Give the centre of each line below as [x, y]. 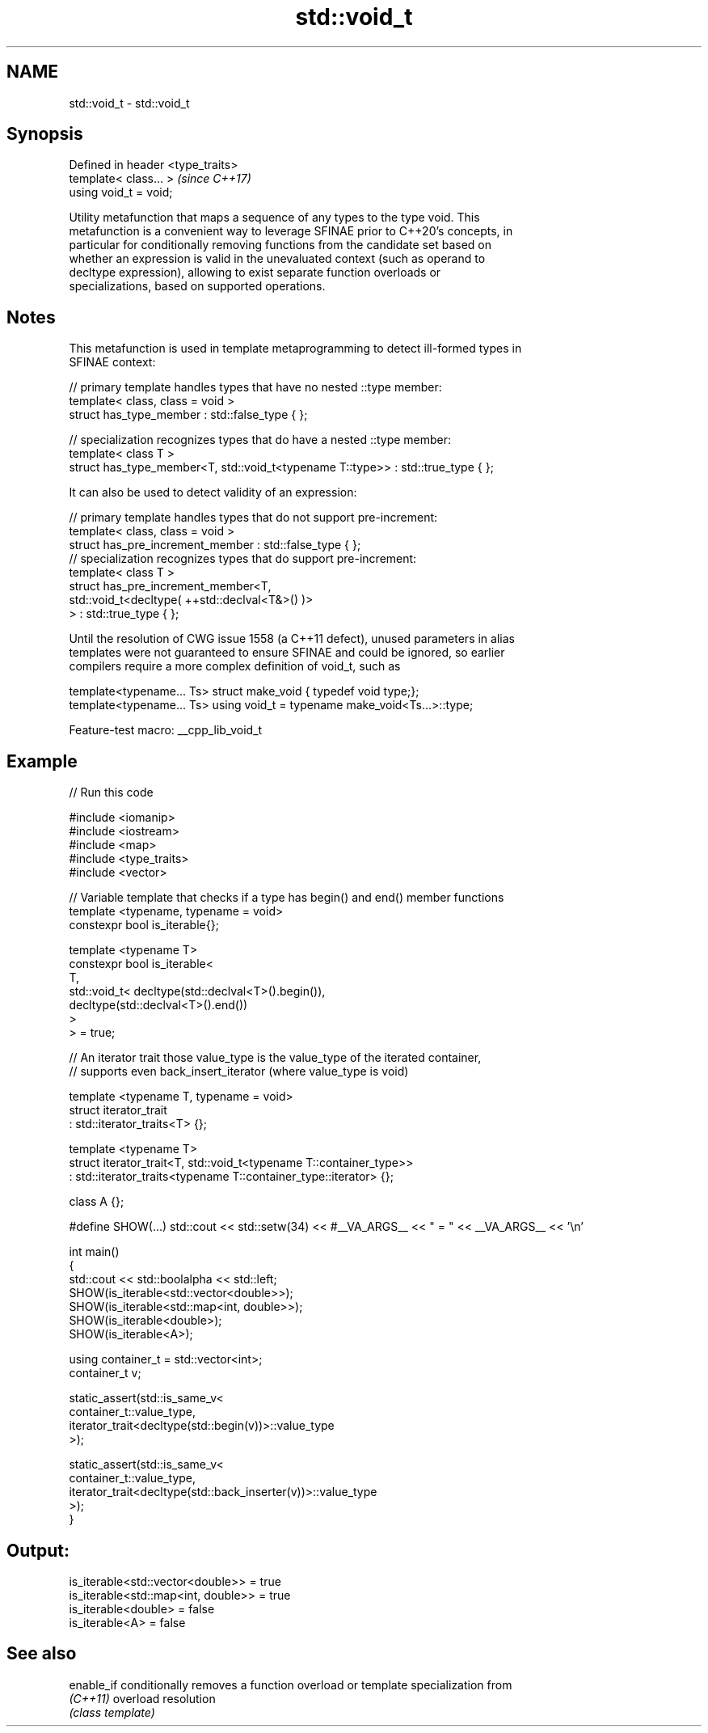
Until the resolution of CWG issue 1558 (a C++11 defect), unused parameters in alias [292, 639]
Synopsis [45, 134]
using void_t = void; [121, 192]
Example [42, 761]
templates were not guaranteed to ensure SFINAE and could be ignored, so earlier [287, 653]
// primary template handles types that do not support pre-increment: [253, 518]
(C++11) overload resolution [142, 1698]
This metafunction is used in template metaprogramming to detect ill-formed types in [295, 349]
